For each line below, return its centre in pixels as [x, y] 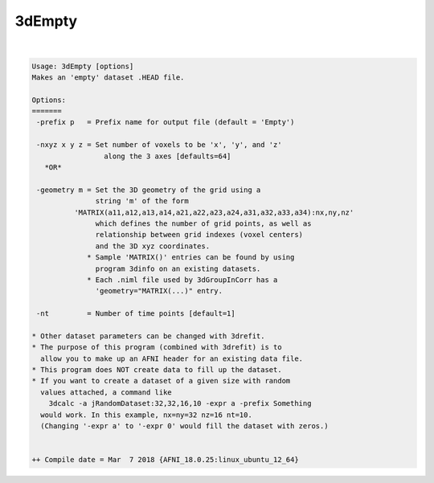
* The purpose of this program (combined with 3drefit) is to [157, 347]
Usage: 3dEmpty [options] [83, 66]
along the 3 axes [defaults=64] [167, 156]
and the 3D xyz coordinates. [153, 246]
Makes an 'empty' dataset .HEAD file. [108, 77]
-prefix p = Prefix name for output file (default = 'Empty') [166, 122]
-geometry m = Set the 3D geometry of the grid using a [149, 190]
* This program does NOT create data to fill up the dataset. [157, 370]
